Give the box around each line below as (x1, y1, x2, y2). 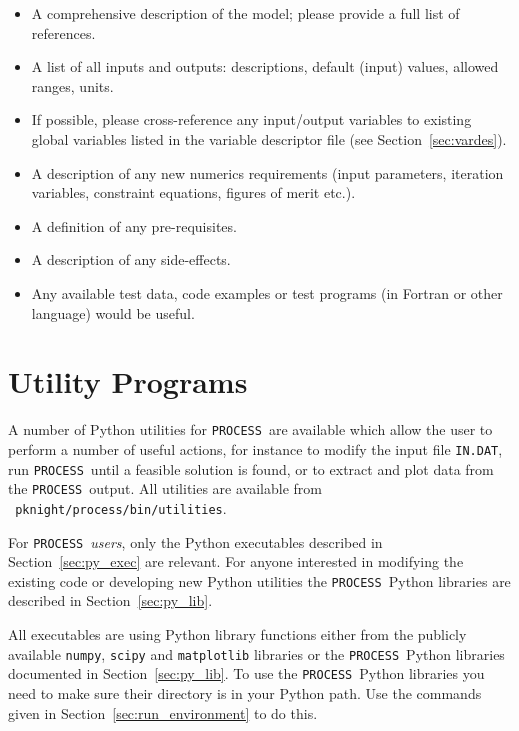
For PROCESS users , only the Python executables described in (8, 531, 383, 552)
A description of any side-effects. (31, 249, 231, 270)
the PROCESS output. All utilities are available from (8, 478, 322, 499)
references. (31, 22, 96, 43)
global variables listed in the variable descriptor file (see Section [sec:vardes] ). (31, 128, 507, 149)
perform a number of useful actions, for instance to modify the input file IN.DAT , (8, 438, 503, 459)
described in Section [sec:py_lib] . (8, 590, 213, 611)
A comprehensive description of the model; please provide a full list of (31, 3, 460, 23)
